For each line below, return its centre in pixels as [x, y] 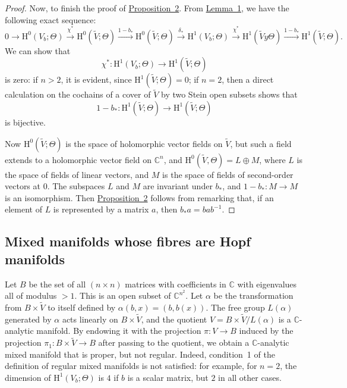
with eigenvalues [267, 284]
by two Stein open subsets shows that [229, 94]
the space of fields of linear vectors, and [77, 174]
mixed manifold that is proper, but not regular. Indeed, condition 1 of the [140, 354]
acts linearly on [90, 319]
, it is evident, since [96, 79]
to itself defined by [82, 307]
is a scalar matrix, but [168, 377]
